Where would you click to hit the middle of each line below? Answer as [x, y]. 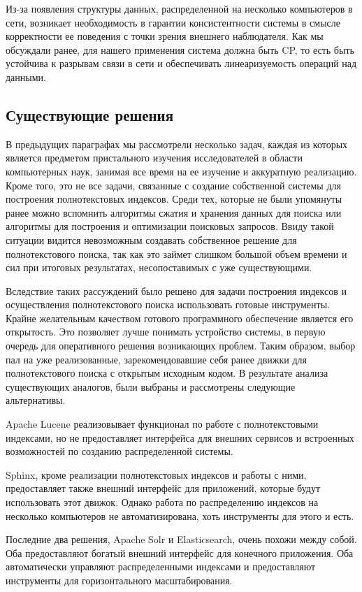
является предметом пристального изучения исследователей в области [154, 158]
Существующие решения [90, 114]
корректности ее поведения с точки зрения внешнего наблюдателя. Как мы [165, 36]
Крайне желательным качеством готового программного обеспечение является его [180, 318]
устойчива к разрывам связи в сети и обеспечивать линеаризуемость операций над [181, 63]
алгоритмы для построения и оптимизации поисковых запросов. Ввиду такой [170, 226]
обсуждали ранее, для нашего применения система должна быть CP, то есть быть [180, 49]
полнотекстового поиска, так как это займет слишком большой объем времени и [176, 253]
